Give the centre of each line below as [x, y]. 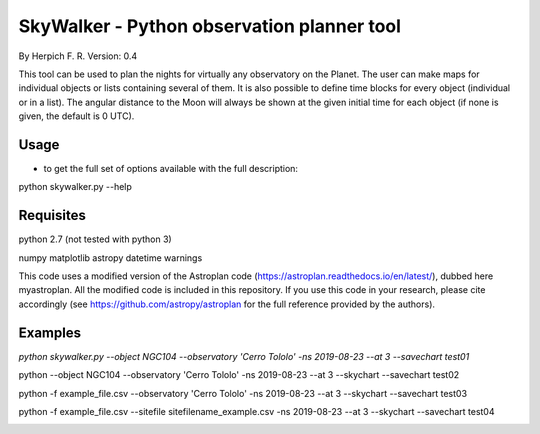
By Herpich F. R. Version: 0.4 [78, 56]
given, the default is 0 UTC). [76, 116]
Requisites [52, 215]
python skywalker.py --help [75, 187]
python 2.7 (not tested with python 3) [95, 239]
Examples [50, 332]
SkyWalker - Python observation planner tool [210, 26]
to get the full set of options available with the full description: [171, 169]
